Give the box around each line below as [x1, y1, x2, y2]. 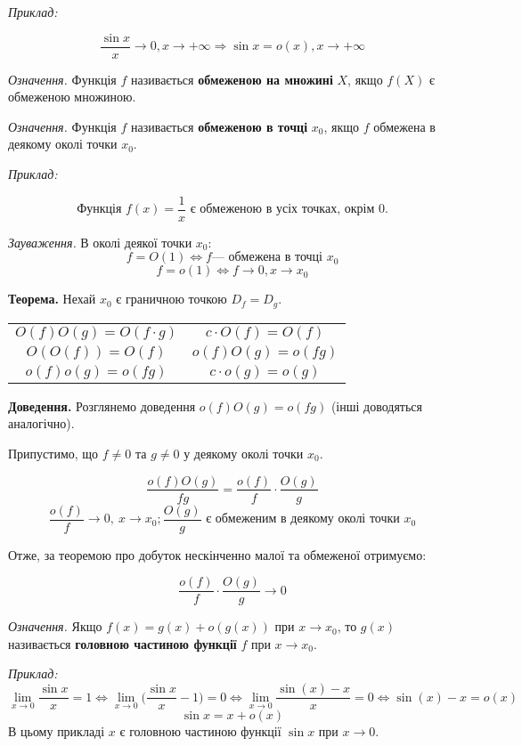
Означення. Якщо [8, 617, 102, 636]
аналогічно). [8, 414, 75, 433]
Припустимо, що [8, 443, 99, 462]
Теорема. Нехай [8, 289, 96, 308]
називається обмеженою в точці [130, 117, 308, 135]
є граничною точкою [116, 289, 227, 308]
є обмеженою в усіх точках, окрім [190, 203, 375, 216]
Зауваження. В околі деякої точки [8, 232, 192, 251]
